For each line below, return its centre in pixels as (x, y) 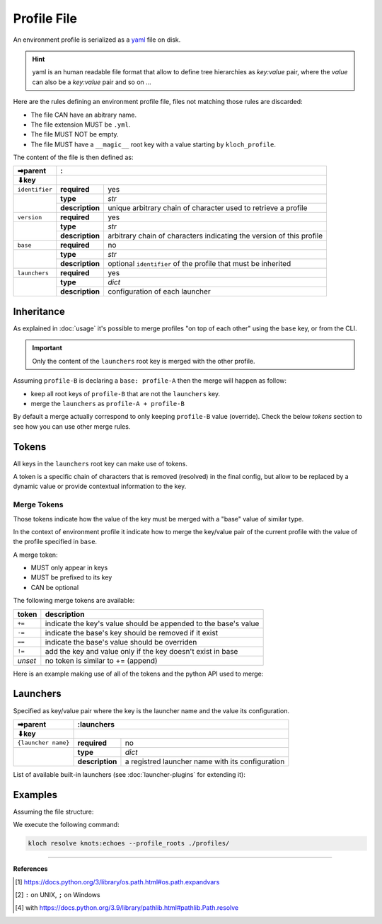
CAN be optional (55, 587)
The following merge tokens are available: (74, 601)
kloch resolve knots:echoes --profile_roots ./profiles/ (129, 843)
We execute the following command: (66, 825)
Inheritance (39, 311)
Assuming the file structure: (53, 812)
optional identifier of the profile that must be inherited (199, 264)
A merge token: (35, 555)
